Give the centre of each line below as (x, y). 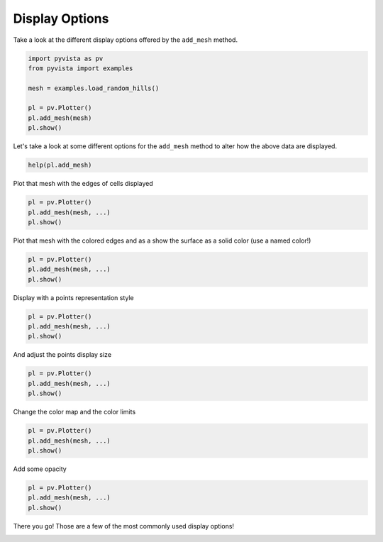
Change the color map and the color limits (74, 412)
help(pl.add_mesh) (60, 165)
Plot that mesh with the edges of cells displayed (83, 184)
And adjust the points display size (62, 355)
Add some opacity (40, 469)
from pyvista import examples (81, 68)
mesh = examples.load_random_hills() (94, 88)
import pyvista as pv (66, 58)
